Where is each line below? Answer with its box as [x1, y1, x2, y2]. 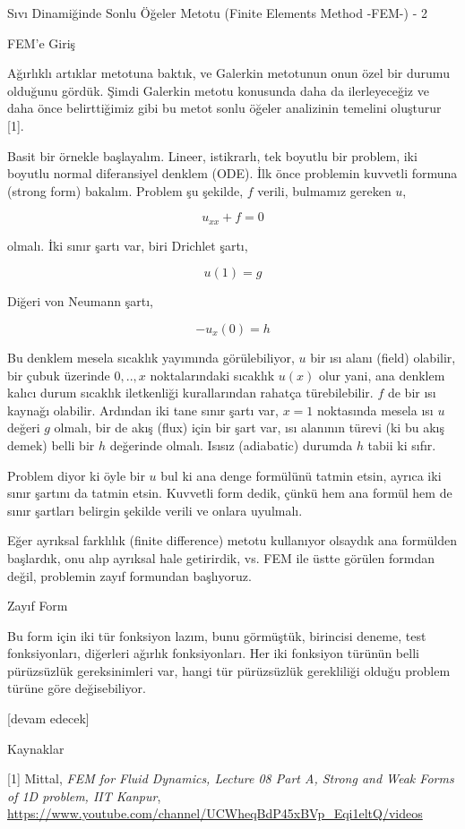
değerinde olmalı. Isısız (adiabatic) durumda [109, 435, 353, 454]
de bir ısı [387, 383, 436, 402]
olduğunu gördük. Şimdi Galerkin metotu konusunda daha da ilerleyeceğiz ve [7, 81, 429, 99]
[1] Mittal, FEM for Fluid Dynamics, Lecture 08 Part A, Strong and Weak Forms [7, 769, 454, 788]
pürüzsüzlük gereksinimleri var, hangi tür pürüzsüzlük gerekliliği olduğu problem [7, 661, 451, 679]
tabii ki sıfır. [367, 435, 436, 454]
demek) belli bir [7, 435, 95, 454]
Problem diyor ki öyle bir [7, 466, 145, 484]
